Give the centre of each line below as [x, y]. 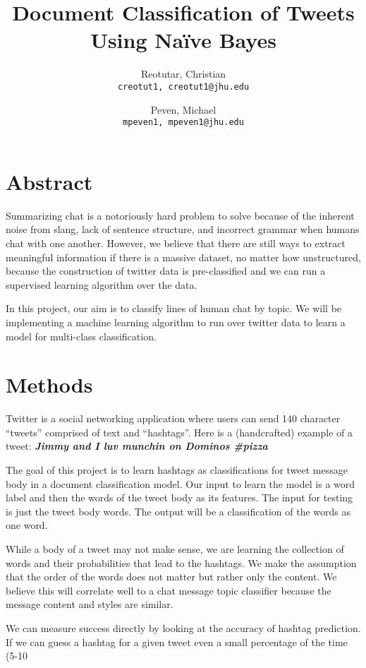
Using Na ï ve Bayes [183, 40]
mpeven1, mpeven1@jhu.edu [183, 123]
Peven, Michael [183, 109]
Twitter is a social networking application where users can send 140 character [173, 418]
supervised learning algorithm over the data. [102, 284]
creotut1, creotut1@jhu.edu [183, 87]
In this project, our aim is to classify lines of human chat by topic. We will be [174, 308]
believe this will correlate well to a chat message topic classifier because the [169, 590]
